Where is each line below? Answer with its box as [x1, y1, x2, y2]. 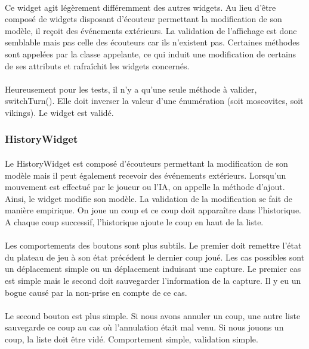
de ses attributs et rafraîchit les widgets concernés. [5, 59, 190, 72]
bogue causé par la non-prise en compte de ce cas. [5, 286, 187, 298]
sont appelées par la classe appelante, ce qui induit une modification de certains [5, 47, 296, 60]
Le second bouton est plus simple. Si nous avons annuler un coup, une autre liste [5, 309, 301, 322]
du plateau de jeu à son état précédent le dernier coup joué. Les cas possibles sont [5, 250, 305, 263]
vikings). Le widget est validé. [5, 106, 114, 118]
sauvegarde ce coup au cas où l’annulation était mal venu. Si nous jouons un [5, 321, 284, 333]
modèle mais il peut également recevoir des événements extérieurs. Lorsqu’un [5, 169, 286, 181]
